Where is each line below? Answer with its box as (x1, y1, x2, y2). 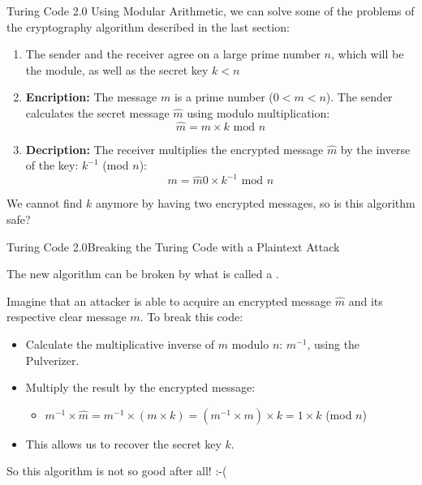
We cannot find (6, 195, 83, 212)
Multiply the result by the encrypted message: (25, 379, 256, 396)
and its (348, 292, 383, 309)
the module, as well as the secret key (25, 61, 209, 78)
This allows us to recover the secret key (25, 435, 222, 452)
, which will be (331, 45, 404, 62)
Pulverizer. (25, 351, 80, 368)
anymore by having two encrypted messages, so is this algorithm (95, 195, 416, 212)
